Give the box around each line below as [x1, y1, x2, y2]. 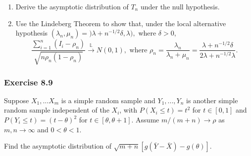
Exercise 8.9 [4, 76, 53, 88]
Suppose [4, 95, 29, 105]
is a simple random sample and [61, 95, 155, 105]
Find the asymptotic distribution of [4, 141, 112, 151]
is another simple [186, 95, 238, 105]
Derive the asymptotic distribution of [15, 1, 129, 11]
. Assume [131, 115, 159, 125]
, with [119, 105, 138, 115]
